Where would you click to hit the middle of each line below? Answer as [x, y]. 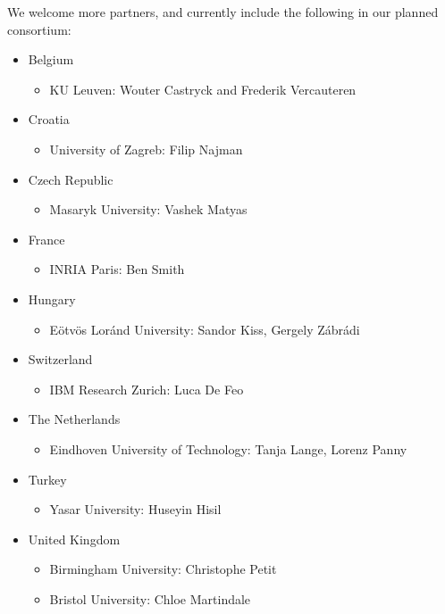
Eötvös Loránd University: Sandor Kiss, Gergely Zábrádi [205, 329]
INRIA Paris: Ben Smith [117, 269]
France [46, 239]
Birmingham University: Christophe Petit [163, 569]
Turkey [47, 479]
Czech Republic [71, 179]
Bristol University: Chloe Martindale [150, 598]
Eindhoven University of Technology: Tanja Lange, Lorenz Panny [228, 448]
